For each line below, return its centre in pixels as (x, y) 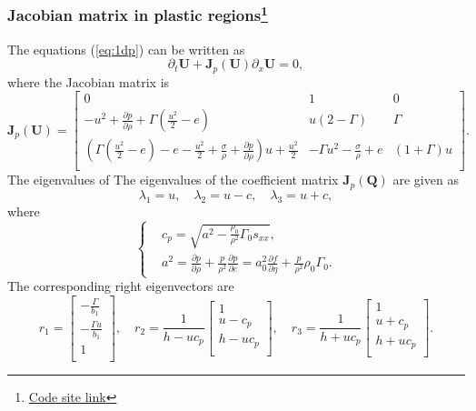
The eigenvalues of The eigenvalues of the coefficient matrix (173, 180)
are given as (426, 180)
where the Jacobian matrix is (89, 81)
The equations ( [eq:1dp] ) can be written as (126, 49)
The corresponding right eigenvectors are (121, 286)
